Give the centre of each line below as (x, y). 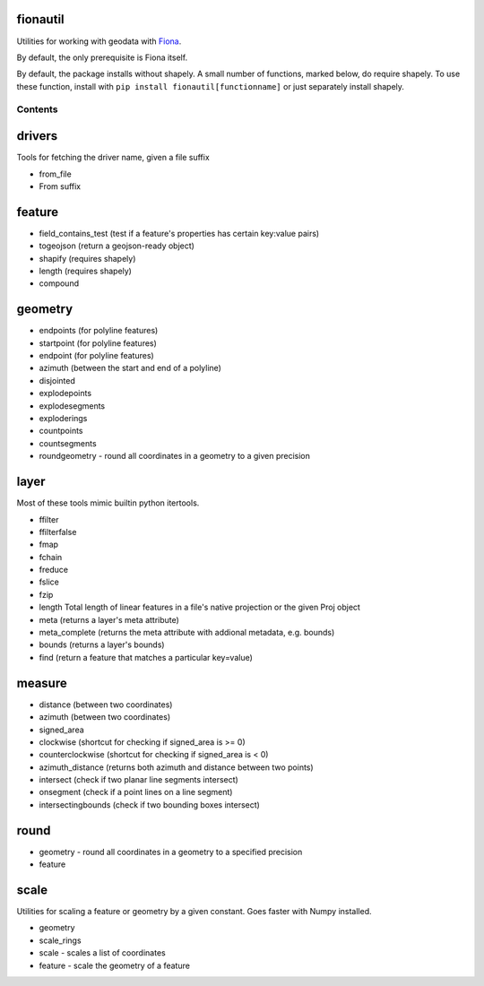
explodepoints (65, 394)
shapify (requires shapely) (87, 258)
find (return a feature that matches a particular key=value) (146, 657)
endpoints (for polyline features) (99, 331)
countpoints (61, 431)
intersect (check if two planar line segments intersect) (139, 780)
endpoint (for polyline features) (96, 356)
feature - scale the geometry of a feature (114, 965)
